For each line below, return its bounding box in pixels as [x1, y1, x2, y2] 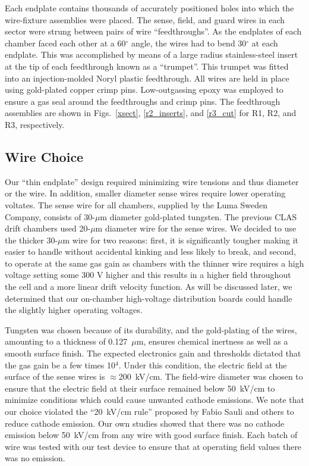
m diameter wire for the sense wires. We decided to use [95, 222, 297, 234]
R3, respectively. [5, 118, 65, 130]
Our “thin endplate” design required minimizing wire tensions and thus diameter [5, 175, 299, 187]
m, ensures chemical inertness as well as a [136, 335, 288, 348]
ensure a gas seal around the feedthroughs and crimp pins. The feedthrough [5, 95, 280, 107]
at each [251, 36, 278, 49]
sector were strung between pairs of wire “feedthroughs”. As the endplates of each [5, 25, 302, 37]
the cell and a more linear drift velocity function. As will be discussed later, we [5, 280, 292, 293]
